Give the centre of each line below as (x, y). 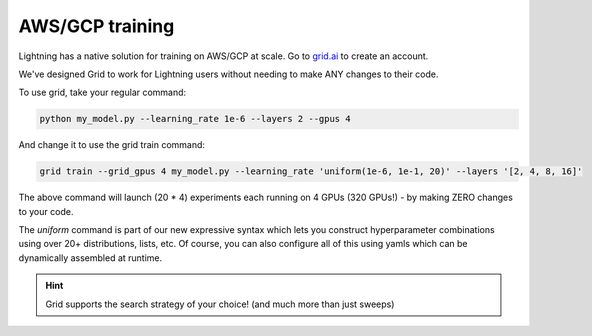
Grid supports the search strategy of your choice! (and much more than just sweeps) (220, 304)
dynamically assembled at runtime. (90, 257)
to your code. (46, 211)
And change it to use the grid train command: (111, 145)
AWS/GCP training (96, 26)
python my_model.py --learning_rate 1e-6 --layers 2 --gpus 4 (195, 119)
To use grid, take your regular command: (102, 92)
